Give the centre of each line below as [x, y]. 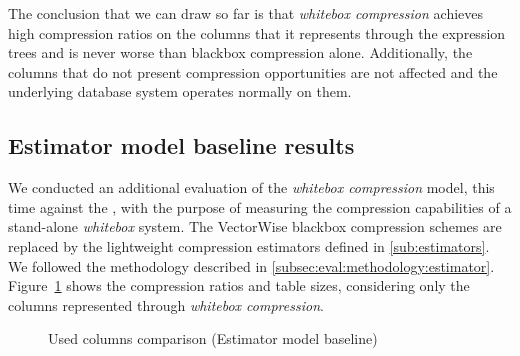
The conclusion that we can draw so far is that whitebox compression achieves [246, 13]
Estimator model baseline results [181, 145]
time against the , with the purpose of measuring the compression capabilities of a [260, 206]
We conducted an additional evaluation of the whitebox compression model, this [251, 187]
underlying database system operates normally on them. [180, 91]
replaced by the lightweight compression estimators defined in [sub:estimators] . [249, 245]
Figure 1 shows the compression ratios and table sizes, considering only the [239, 285]
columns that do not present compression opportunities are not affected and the [253, 71]
